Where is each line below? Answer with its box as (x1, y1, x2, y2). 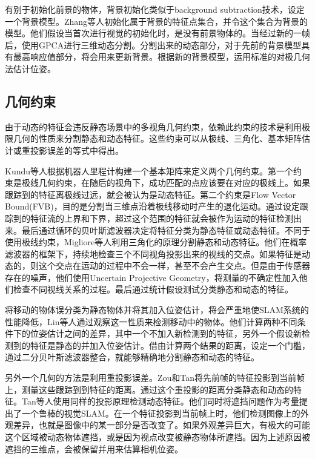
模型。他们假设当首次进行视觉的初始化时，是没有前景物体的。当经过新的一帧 (5, 27, 310, 39)
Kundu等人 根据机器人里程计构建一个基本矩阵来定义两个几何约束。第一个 (5, 164, 294, 177)
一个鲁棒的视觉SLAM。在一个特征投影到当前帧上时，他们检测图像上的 (21, 406, 300, 419)
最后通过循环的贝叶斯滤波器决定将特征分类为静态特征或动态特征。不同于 (21, 223, 310, 236)
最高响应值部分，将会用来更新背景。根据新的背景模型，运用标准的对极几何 (13, 50, 310, 63)
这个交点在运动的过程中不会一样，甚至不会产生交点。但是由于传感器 (38, 259, 310, 272)
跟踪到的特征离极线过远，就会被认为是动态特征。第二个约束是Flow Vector (5, 188, 296, 200)
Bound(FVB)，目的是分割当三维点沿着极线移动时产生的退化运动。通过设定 (5, 200, 300, 213)
